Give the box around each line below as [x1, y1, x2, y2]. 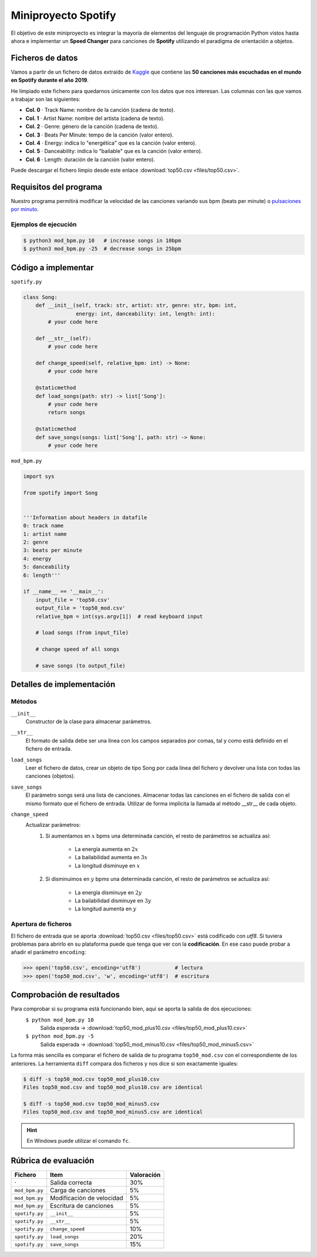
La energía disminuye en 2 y [75, 889, 142, 896]
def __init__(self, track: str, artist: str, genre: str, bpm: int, [35, 302, 237, 309]
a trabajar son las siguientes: [11, 96, 80, 103]
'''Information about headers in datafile [23, 514, 147, 521]
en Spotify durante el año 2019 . [11, 77, 89, 84]
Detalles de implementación [11, 680, 116, 690]
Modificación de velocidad [50, 1194, 123, 1202]
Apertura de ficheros [11, 920, 72, 928]
